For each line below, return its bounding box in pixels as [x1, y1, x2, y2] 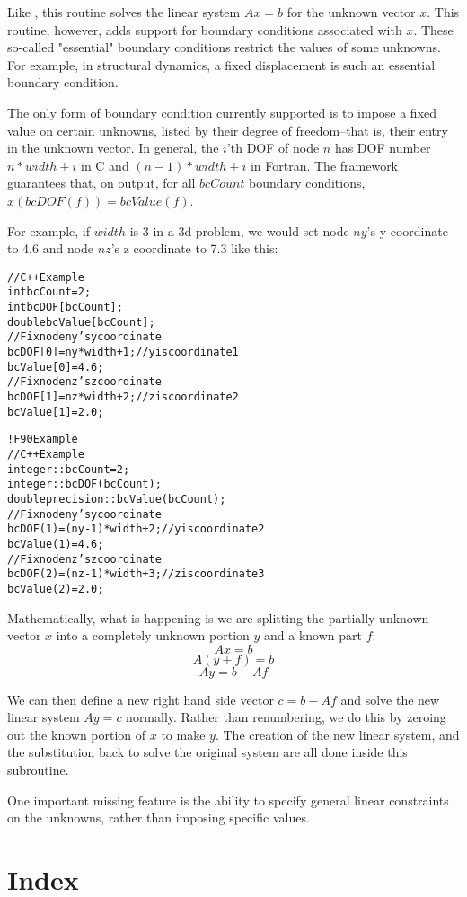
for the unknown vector [286, 3, 416, 21]
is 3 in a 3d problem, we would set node [129, 221, 349, 240]
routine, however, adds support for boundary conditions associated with [7, 20, 402, 39]
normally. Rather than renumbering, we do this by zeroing [126, 708, 446, 726]
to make [161, 725, 206, 743]
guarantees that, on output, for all [7, 173, 196, 192]
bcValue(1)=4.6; [7, 537, 104, 550]
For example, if [7, 221, 91, 240]
